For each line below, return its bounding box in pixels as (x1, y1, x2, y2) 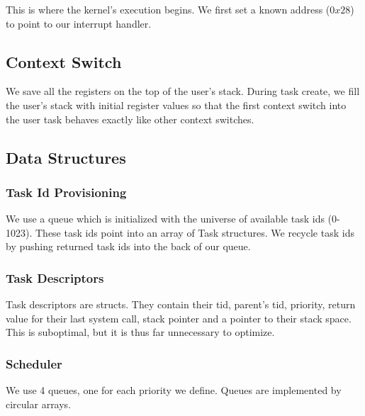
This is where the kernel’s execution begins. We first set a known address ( (6, 2, 330, 16)
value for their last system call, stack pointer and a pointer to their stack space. (6, 310, 352, 325)
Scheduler (6, 354, 62, 372)
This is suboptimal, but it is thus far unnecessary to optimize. (6, 325, 275, 339)
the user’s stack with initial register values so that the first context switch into (6, 97, 347, 112)
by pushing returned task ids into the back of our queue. (6, 239, 251, 254)
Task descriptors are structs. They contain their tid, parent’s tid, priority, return (6, 297, 356, 312)
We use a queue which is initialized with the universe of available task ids (6, 211, 325, 226)
